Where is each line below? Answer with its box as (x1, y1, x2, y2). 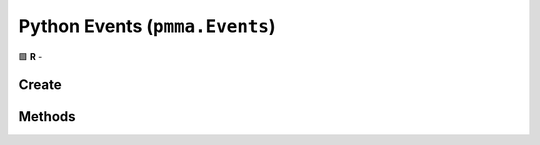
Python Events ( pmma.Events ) (18, 15, 276, 37)
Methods (18, 108, 76, 125)
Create (18, 76, 62, 94)
